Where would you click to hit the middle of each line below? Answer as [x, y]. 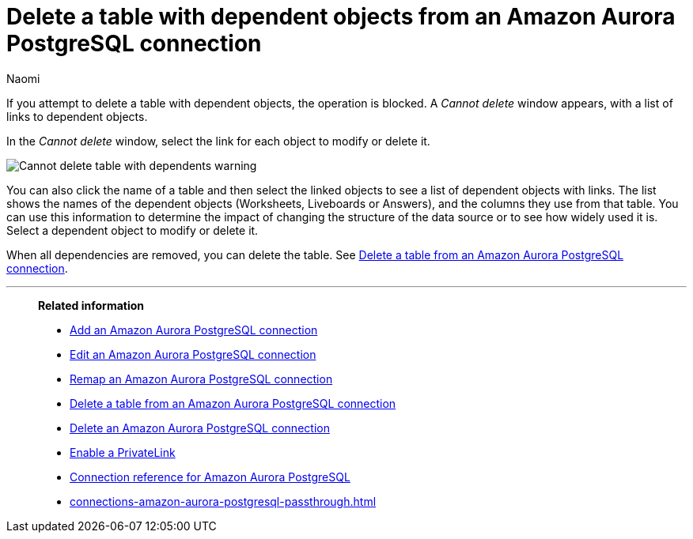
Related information [91, 305]
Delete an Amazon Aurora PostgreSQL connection [200, 428]
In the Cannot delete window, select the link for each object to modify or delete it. [218, 141]
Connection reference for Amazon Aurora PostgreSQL [210, 477]
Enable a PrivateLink [123, 452]
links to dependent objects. [77, 116]
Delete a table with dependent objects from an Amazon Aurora [341, 17]
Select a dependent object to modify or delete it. [133, 230]
